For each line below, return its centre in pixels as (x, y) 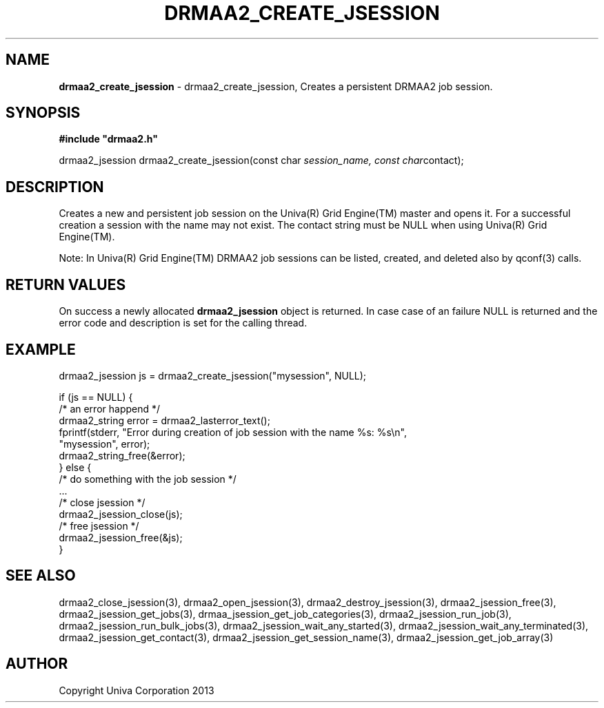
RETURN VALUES (66, 284)
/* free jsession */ (99, 525)
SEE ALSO (41, 576)
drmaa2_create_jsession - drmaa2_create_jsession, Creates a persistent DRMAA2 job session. (276, 86)
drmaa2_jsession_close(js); (121, 514)
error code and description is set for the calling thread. (183, 323)
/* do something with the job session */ (148, 479)
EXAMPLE (41, 349)
